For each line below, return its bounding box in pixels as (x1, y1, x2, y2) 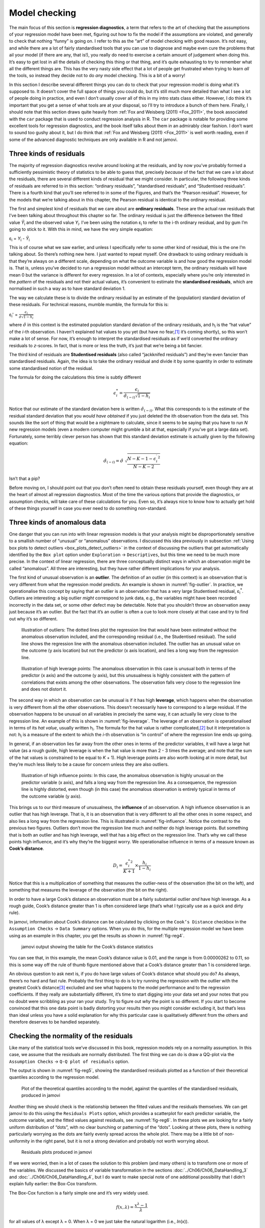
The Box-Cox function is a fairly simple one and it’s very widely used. (9, 1190, 149, 1196)
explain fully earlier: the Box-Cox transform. (9, 1181, 98, 1187)
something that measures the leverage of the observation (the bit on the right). (9, 887, 168, 893)
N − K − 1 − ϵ (127, 456, 157, 462)
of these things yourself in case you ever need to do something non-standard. (9, 505, 167, 511)
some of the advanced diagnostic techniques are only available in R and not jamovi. (9, 137, 178, 142)
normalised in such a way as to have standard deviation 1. (9, 285, 126, 292)
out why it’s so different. (9, 615, 58, 621)
